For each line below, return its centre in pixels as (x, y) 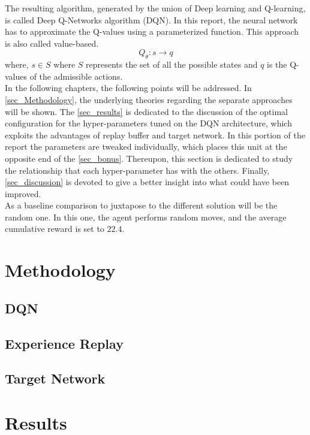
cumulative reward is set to (55, 229)
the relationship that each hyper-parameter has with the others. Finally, (137, 170)
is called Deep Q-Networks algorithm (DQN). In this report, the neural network (151, 19)
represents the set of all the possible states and (172, 64)
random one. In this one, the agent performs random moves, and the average (146, 217)
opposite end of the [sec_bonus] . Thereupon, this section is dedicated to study (149, 158)
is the (277, 64)
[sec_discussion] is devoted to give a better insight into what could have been (147, 182)
